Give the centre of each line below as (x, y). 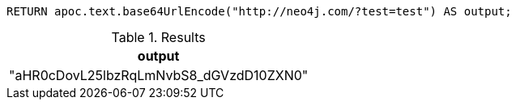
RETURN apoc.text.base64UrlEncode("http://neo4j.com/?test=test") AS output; (259, 11)
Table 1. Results (158, 37)
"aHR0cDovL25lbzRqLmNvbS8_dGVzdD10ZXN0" (159, 75)
